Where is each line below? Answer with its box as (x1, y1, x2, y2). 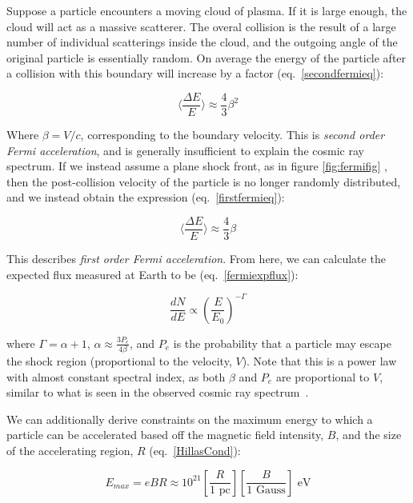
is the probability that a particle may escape (173, 334, 391, 351)
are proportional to (275, 368, 370, 385)
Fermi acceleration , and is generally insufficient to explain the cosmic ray (6, 142, 364, 158)
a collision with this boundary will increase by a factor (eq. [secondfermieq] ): (6, 65, 384, 82)
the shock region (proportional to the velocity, (6, 353, 232, 369)
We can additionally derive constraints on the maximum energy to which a (6, 410, 373, 427)
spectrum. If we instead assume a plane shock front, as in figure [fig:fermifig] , (6, 158, 387, 174)
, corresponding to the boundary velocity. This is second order (80, 126, 385, 143)
